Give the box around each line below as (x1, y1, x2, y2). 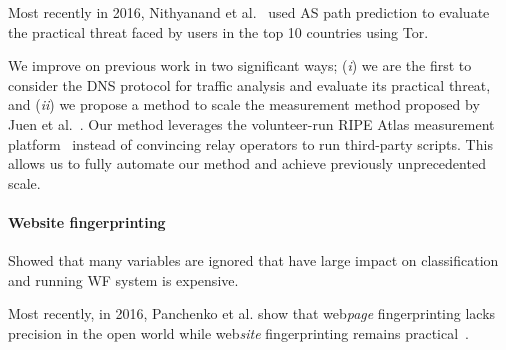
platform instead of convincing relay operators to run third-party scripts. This (8, 133, 493, 154)
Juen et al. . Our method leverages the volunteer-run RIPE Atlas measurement (8, 113, 495, 134)
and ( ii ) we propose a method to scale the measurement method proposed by (8, 94, 480, 115)
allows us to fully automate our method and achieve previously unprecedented (8, 153, 486, 174)
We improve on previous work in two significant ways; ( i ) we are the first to (8, 55, 472, 76)
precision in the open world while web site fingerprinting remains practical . (8, 322, 470, 343)
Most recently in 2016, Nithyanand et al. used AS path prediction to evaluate (8, 2, 490, 22)
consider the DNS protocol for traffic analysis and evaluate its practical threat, (8, 74, 491, 95)
